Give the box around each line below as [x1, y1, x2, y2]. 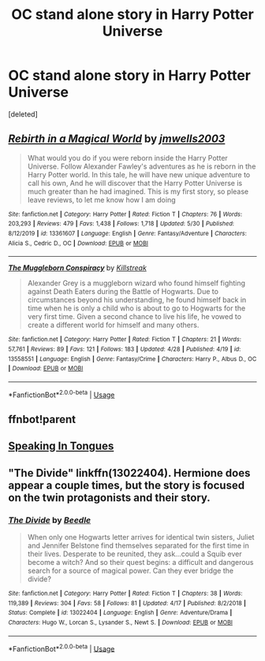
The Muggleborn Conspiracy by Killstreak [8, 263, 147, 273]
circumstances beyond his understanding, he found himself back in [27, 295, 247, 305]
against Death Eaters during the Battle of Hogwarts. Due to [27, 287, 219, 296]
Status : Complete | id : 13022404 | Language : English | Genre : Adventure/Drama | [8, 609, 233, 617]
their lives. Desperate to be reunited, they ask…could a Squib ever [27, 549, 242, 559]
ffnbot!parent [8, 413, 77, 426]
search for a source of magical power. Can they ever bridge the [27, 566, 234, 576]
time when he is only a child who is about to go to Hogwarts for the [27, 303, 246, 313]
